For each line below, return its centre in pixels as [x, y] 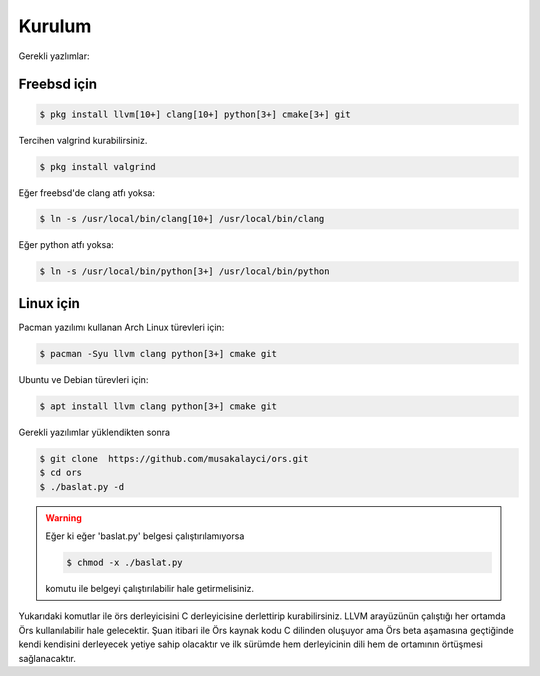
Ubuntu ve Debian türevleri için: [83, 379]
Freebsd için [57, 84]
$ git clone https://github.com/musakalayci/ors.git [174, 458]
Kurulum [55, 26]
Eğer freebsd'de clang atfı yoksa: [86, 192]
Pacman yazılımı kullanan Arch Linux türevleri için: [121, 327]
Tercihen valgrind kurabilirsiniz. [83, 140]
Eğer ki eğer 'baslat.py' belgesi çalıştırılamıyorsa [145, 536]
